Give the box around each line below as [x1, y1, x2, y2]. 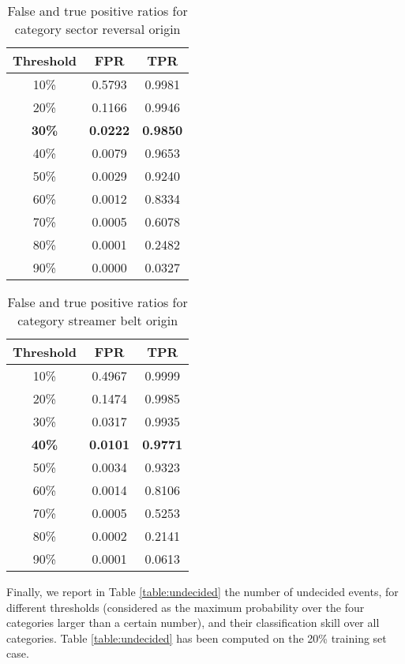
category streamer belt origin [17, 311, 178, 329]
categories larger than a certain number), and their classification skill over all [6, 614, 380, 631]
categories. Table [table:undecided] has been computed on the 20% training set [6, 629, 387, 646]
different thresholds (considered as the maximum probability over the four [6, 598, 365, 615]
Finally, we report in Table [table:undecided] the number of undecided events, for [6, 583, 399, 599]
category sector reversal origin [14, 20, 181, 38]
